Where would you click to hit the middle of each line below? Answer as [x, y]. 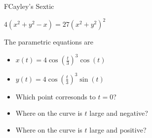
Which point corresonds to [56, 96]
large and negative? [119, 113]
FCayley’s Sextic [29, 6]
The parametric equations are [49, 42]
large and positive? [118, 129]
